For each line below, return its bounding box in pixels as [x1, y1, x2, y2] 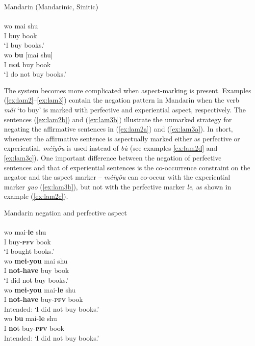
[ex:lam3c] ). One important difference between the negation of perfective [4, 152, 222, 162]
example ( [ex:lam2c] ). [4, 191, 68, 201]
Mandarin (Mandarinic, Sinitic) [4, 1, 99, 11]
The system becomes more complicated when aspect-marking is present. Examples [4, 85, 251, 95]
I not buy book [4, 59, 51, 69]
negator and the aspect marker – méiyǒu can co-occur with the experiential [4, 172, 230, 182]
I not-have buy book [4, 265, 69, 275]
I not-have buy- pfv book [4, 294, 83, 304]
